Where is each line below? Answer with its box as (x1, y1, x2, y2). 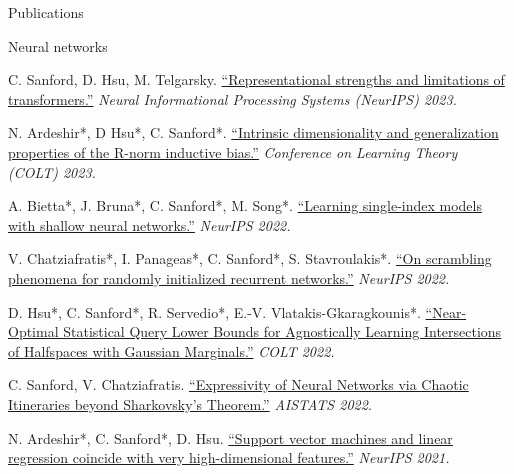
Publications (8, 2, 84, 22)
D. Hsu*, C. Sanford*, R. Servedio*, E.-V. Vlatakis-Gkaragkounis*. (8, 301, 421, 322)
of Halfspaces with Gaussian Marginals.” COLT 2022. (8, 340, 335, 361)
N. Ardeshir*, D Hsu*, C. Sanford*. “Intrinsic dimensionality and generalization (8, 122, 499, 143)
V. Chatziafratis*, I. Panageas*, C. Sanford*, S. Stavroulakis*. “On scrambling (8, 248, 492, 269)
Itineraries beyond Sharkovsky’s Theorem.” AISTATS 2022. (8, 393, 373, 414)
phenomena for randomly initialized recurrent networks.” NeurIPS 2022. (8, 267, 450, 288)
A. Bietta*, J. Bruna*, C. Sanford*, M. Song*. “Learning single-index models (8, 195, 482, 216)
